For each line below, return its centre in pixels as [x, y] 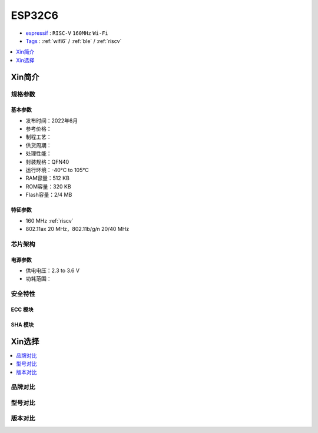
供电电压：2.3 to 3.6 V [52, 270]
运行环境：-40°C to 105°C [57, 170]
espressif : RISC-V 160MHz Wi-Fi [67, 33]
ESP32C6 [35, 15]
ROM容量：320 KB [48, 186]
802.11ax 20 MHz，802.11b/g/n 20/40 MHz [77, 229]
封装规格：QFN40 [47, 161]
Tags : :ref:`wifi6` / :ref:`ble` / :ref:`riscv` [74, 41]
